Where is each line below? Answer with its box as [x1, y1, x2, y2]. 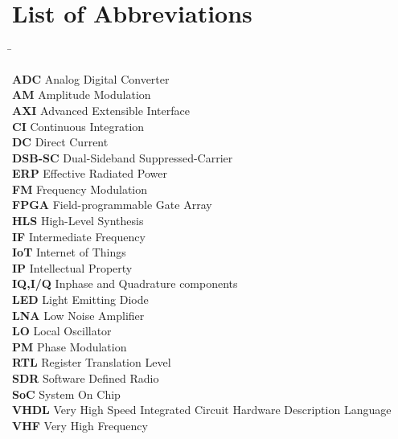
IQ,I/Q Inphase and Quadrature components [12, 275, 238, 292]
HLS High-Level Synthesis [12, 212, 144, 229]
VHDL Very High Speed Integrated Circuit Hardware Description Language [12, 401, 392, 418]
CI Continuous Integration [12, 117, 145, 134]
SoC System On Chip [12, 385, 121, 402]
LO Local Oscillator [12, 322, 112, 339]
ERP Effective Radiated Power [12, 165, 167, 182]
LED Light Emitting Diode [12, 291, 149, 308]
